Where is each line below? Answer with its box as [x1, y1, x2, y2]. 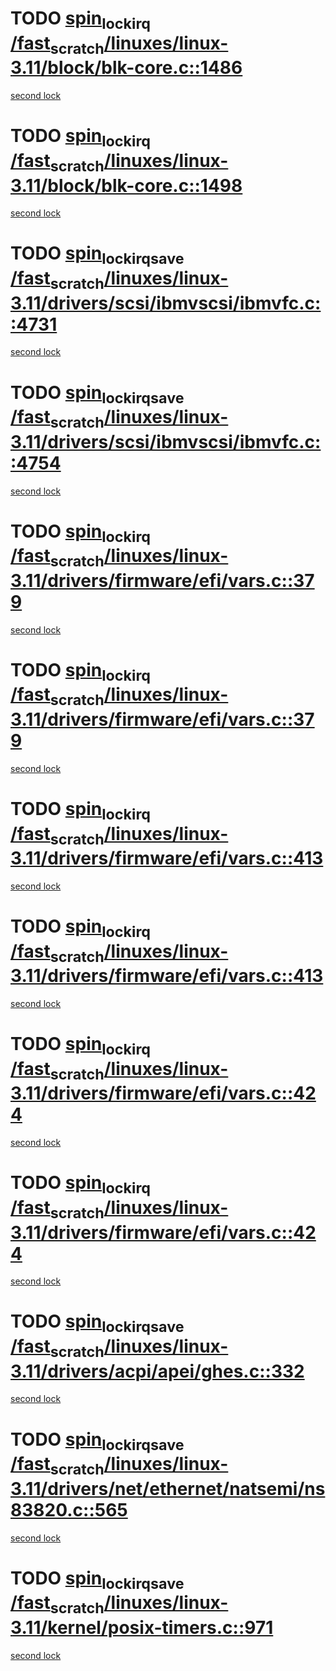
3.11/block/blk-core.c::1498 [10, 174, 243, 197]
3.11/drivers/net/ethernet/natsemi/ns [10, 1477, 326, 1500]
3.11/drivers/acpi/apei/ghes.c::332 [10, 1360, 305, 1382]
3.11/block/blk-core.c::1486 [10, 57, 243, 79]
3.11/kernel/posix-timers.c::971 [10, 1616, 274, 1639]
